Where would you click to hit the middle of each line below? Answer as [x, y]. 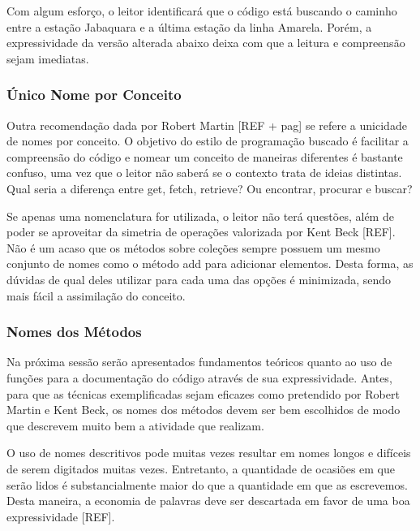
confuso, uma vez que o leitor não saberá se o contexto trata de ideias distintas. [204, 173]
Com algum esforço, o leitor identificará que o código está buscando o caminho [202, 11]
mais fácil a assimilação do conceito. [96, 295]
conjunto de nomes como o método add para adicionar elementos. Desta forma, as [210, 263]
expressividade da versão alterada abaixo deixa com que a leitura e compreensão [206, 43]
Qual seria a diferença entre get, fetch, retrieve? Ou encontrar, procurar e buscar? [210, 188]
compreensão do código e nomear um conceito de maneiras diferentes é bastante [205, 156]
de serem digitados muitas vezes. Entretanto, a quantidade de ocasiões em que [201, 468]
